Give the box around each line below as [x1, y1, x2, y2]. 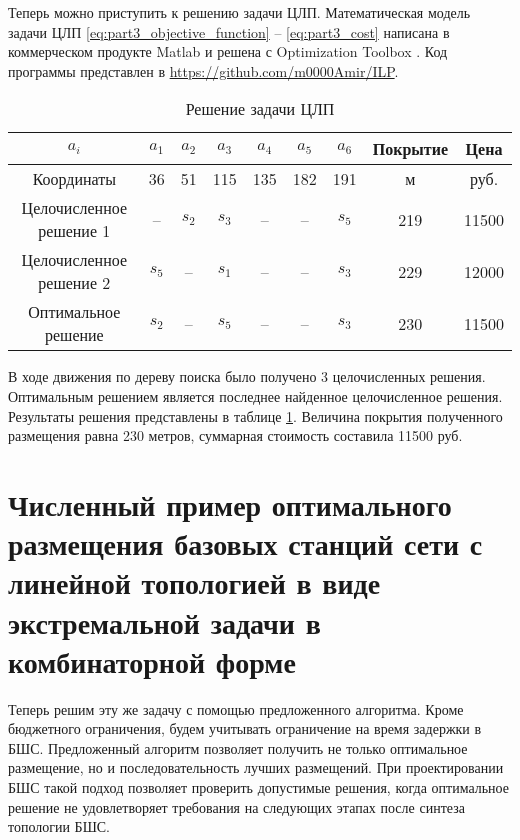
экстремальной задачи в [8, 601, 321, 642]
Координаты [32, 167, 116, 191]
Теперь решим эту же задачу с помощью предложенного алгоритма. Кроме [8, 698, 464, 719]
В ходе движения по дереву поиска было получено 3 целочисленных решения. [8, 366, 486, 387]
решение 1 [38, 219, 111, 243]
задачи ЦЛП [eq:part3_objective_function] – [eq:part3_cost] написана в [8, 21, 450, 42]
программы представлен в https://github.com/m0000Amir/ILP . [8, 60, 399, 81]
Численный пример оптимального [8, 483, 452, 524]
